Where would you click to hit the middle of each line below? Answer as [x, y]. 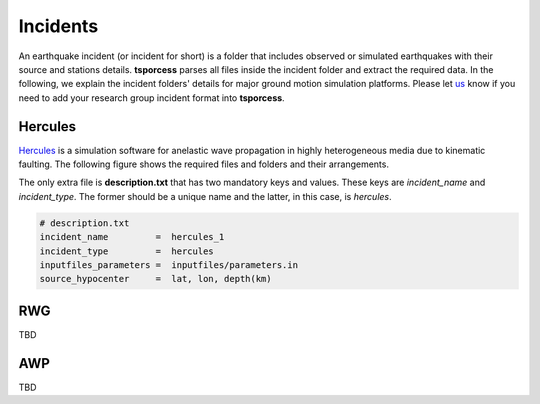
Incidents [58, 26]
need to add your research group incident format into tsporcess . [151, 97]
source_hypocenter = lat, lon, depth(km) [155, 279]
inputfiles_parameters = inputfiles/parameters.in [169, 264]
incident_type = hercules [126, 251]
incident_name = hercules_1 [132, 237]
